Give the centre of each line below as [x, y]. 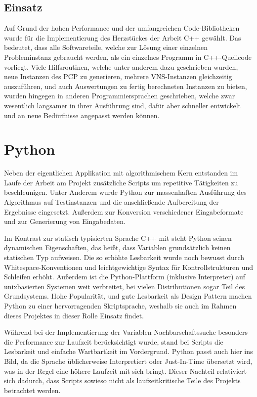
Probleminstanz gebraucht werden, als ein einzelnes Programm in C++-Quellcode [128, 57]
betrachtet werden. [32, 390]
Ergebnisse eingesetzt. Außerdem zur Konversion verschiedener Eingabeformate [124, 211]
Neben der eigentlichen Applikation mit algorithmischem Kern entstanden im [121, 173]
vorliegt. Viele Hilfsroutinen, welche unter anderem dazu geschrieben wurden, [121, 66]
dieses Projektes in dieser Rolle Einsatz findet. [74, 315]
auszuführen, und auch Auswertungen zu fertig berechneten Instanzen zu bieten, [126, 86]
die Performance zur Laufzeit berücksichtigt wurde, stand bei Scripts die [114, 341]
